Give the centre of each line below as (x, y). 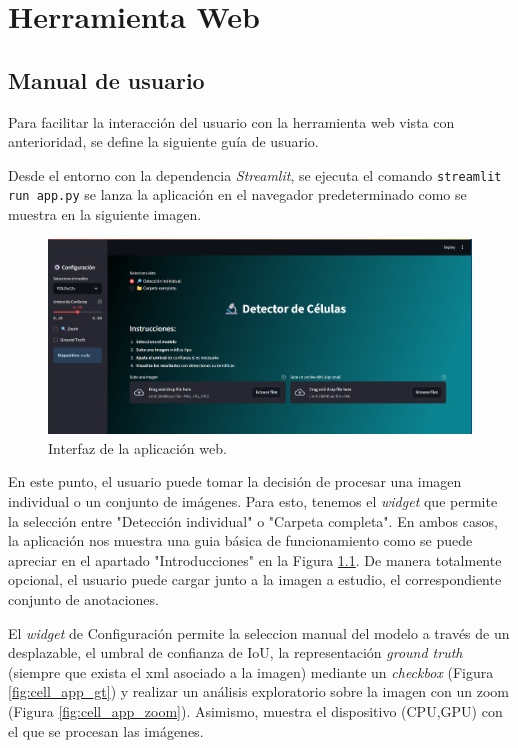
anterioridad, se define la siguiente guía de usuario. (163, 141)
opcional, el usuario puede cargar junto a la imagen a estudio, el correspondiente (255, 579)
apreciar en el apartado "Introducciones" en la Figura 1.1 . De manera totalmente (255, 559)
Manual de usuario (106, 79)
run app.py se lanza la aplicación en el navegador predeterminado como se (237, 194)
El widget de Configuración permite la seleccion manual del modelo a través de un (259, 632)
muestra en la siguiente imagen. (105, 214)
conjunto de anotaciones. (83, 599)
